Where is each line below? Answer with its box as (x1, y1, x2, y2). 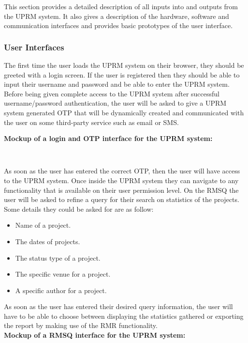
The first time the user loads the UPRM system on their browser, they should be (4, 60, 244, 70)
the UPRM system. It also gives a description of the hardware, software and (4, 11, 229, 21)
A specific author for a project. (15, 285, 107, 295)
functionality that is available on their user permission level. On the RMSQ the (4, 185, 239, 195)
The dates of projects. (15, 236, 80, 246)
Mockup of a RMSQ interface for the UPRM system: (4, 330, 186, 340)
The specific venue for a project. (15, 269, 111, 279)
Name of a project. (15, 220, 71, 230)
